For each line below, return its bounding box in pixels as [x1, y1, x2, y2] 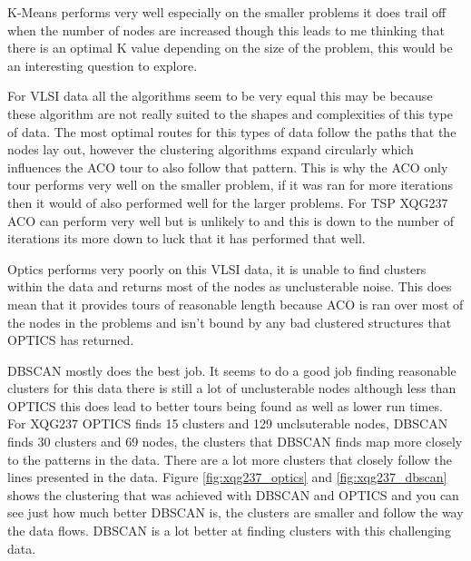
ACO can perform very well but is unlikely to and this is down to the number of [7, 211, 454, 230]
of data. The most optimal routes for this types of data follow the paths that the [7, 122, 456, 141]
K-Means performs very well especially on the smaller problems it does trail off [7, 3, 446, 21]
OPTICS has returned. [7, 330, 134, 349]
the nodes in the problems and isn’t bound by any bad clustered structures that [7, 312, 452, 331]
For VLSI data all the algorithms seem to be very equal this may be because [7, 86, 433, 105]
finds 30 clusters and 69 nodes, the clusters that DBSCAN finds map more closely [7, 432, 463, 451]
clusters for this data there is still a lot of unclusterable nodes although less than [7, 379, 456, 398]
